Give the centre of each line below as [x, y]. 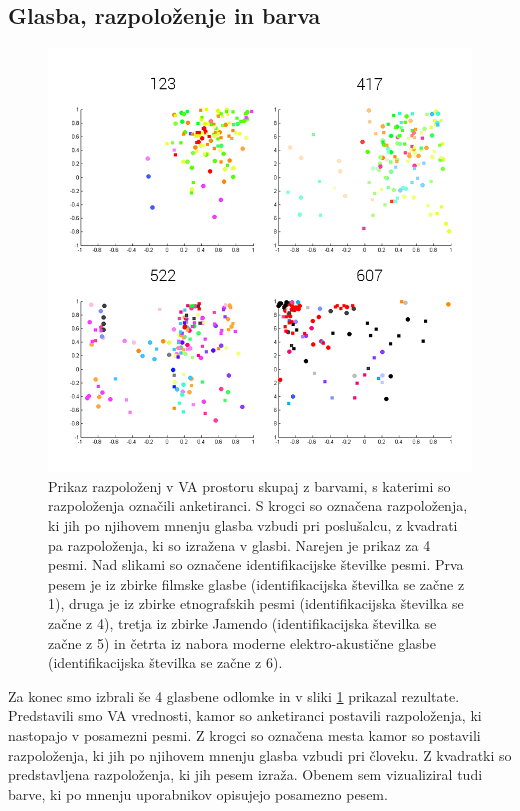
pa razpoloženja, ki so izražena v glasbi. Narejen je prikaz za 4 [239, 544]
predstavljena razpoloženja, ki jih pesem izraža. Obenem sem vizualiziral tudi [245, 774]
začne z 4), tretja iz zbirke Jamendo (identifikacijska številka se [242, 622]
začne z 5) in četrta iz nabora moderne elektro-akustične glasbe [242, 642]
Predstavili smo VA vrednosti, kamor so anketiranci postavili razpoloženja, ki [245, 715]
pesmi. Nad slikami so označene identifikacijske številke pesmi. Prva [256, 564]
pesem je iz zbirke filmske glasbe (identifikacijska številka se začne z [256, 583]
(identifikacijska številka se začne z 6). [165, 662]
